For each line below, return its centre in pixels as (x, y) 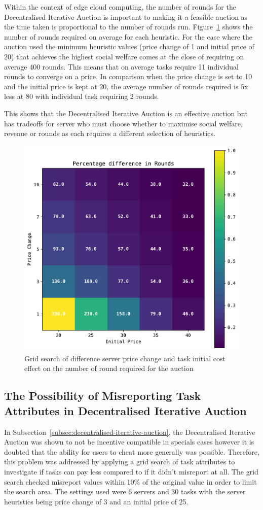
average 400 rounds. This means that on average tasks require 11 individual (121, 66)
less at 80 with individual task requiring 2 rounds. (82, 96)
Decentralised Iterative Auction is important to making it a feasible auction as (126, 16)
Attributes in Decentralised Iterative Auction (125, 410)
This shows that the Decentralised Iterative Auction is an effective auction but (126, 113)
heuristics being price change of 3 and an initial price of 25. (96, 501)
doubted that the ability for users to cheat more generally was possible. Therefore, (132, 451)
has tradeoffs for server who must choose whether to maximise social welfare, (123, 123)
